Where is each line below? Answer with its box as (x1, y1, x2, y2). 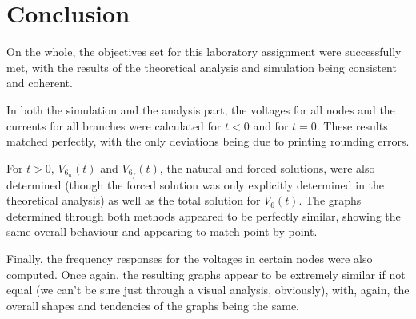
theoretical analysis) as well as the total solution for (6, 192, 261, 209)
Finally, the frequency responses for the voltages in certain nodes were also (6, 249, 373, 266)
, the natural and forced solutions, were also (159, 159, 375, 176)
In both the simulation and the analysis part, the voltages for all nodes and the (6, 101, 395, 118)
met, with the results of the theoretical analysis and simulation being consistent (6, 58, 397, 75)
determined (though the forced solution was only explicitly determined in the (6, 176, 385, 193)
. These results (316, 117, 388, 134)
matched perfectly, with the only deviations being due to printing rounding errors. (6, 133, 410, 150)
